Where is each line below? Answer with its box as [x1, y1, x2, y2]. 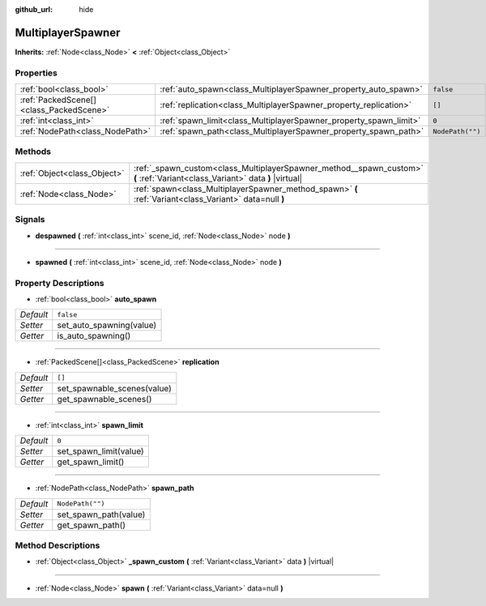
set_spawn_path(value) [57, 509, 146, 520]
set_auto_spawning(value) [57, 320, 157, 331]
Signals [15, 214, 45, 225]
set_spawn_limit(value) [57, 446, 145, 457]
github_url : [15, 5, 53, 14]
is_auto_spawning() [57, 331, 131, 342]
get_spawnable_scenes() [57, 393, 152, 404]
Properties [15, 67, 58, 79]
